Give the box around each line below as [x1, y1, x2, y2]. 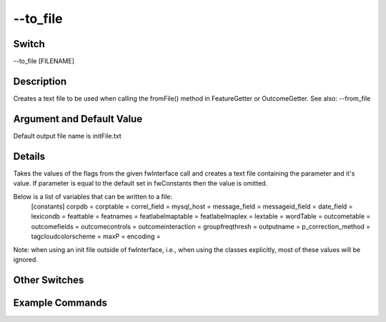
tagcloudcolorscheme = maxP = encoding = [31, 232, 161, 241]
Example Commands [13, 296, 107, 308]
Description [13, 75, 67, 87]
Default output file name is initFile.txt [13, 131, 122, 140]
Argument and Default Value [13, 113, 143, 125]
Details [13, 150, 46, 162]
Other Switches [13, 273, 84, 286]
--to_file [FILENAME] [13, 57, 75, 66]
